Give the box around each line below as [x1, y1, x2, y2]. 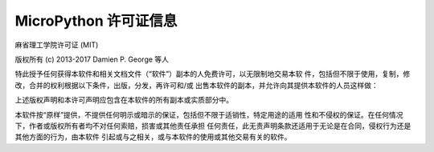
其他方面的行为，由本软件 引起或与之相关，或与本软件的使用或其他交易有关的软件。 [14, 132, 292, 142]
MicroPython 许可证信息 [14, 12, 178, 30]
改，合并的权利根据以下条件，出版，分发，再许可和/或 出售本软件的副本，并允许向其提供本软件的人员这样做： [14, 80, 379, 90]
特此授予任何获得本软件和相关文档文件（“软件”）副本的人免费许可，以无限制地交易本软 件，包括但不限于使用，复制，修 [14, 69, 411, 79]
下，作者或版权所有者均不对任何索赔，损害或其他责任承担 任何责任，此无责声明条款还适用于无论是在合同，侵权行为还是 [14, 121, 411, 130]
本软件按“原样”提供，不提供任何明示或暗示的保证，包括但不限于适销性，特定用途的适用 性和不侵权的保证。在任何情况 [14, 110, 403, 119]
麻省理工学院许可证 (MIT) [14, 40, 99, 50]
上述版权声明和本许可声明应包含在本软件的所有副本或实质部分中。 [14, 95, 233, 105]
